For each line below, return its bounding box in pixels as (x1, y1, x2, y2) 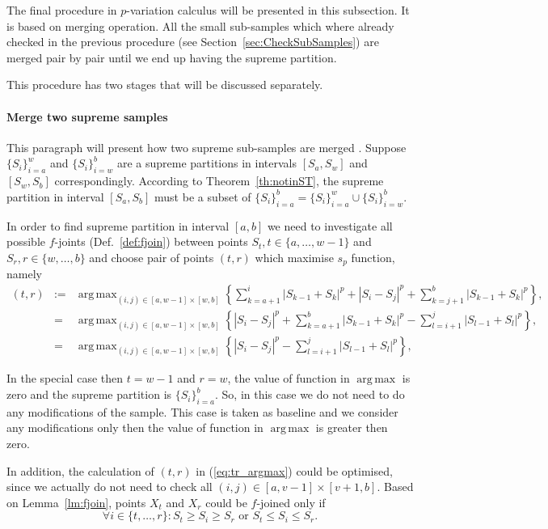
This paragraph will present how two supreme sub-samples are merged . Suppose (6, 138, 407, 155)
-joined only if (256, 493, 326, 510)
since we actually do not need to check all (6, 478, 213, 495)
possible (6, 233, 45, 250)
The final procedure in (6, 2, 117, 18)
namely (6, 265, 42, 282)
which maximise (255, 248, 334, 265)
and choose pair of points (89, 248, 214, 265)
